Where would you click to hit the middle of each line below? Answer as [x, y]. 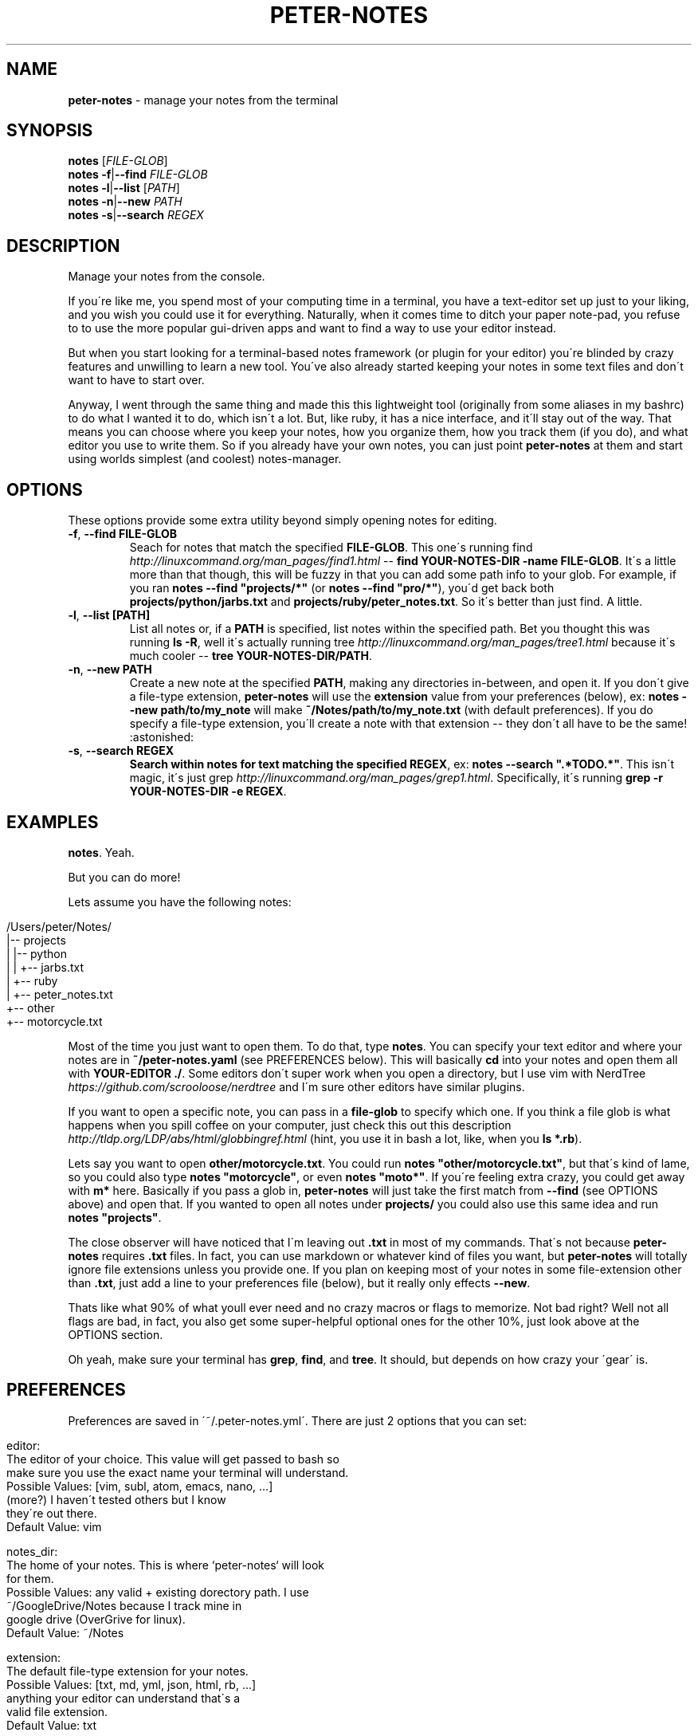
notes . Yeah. [101, 852]
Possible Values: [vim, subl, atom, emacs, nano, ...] [140, 1486]
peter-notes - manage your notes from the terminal [203, 100]
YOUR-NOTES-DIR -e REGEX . [208, 791]
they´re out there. [52, 1513]
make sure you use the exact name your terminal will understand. [178, 1472]
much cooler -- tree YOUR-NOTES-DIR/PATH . [251, 656]
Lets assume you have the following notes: [180, 901]
